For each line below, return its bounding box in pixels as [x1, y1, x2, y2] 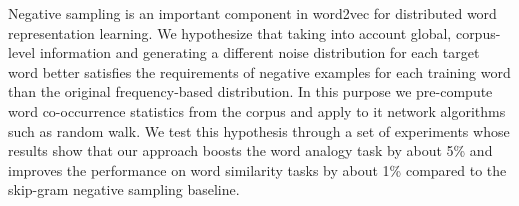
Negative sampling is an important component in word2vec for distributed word [8, 3, 497, 23]
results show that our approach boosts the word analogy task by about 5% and [8, 140, 493, 161]
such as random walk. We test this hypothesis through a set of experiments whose [8, 120, 510, 141]
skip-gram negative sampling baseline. [8, 179, 240, 200]
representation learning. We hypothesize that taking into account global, [8, 22, 452, 43]
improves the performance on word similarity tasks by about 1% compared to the [8, 159, 507, 180]
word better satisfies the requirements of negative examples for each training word [8, 61, 511, 82]
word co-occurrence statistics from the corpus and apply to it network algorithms [8, 100, 506, 121]
